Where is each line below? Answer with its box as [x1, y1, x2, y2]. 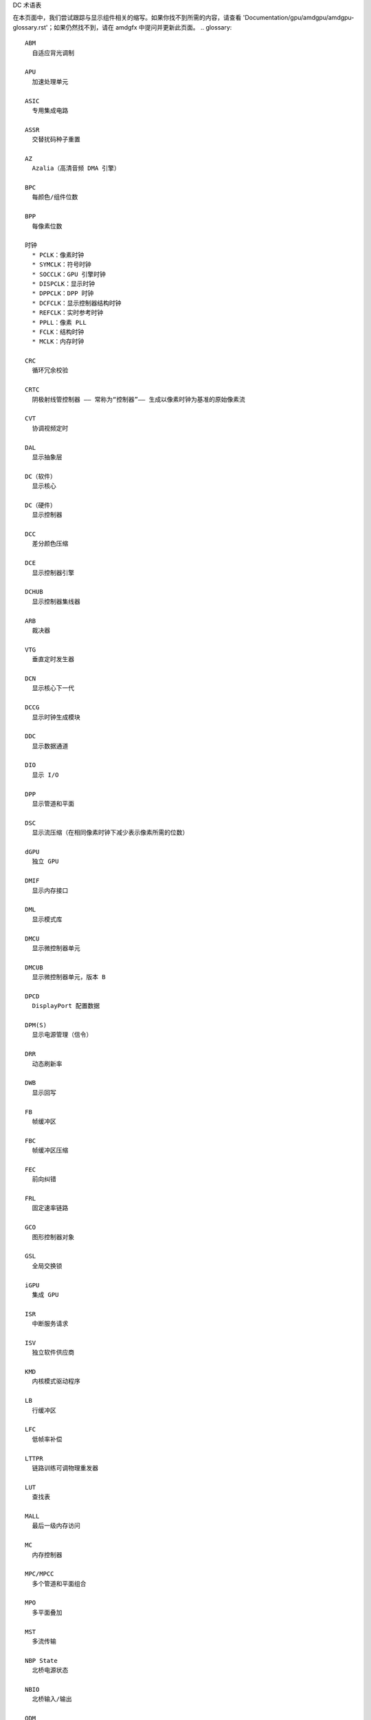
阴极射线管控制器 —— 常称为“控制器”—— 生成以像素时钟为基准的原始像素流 [32, 396, 245, 403]
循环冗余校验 [32, 367, 69, 374]
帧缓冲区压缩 [32, 1146, 69, 1154]
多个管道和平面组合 [32, 1580, 87, 1587]
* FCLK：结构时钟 [32, 327, 85, 336]
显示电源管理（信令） [32, 1031, 93, 1039]
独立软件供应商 [32, 1348, 75, 1357]
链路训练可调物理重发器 [32, 1464, 99, 1472]
